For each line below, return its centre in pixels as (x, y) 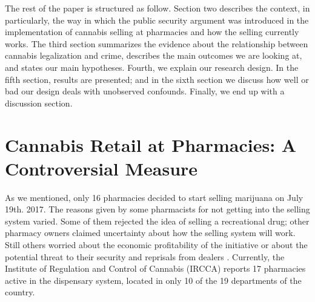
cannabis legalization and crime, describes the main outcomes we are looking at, (154, 55)
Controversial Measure (101, 168)
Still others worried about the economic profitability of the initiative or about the (156, 245)
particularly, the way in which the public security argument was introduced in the (157, 20)
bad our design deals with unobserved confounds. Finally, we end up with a (145, 91)
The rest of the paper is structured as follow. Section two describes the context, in (157, 8)
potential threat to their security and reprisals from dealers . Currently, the (145, 256)
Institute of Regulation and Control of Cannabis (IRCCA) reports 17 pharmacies (155, 268)
